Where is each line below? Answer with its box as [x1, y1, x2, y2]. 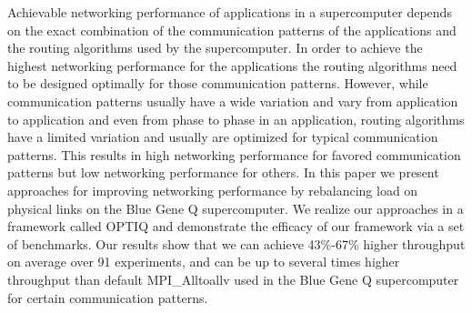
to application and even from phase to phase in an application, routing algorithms [7, 109, 465, 128]
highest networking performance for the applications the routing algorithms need [7, 56, 457, 75]
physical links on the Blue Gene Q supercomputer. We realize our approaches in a [7, 198, 464, 217]
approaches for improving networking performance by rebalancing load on [7, 180, 418, 199]
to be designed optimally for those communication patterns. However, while [7, 74, 428, 93]
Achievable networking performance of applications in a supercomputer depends [7, 3, 452, 21]
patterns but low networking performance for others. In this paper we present [7, 163, 439, 182]
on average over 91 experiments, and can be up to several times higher [7, 252, 400, 271]
